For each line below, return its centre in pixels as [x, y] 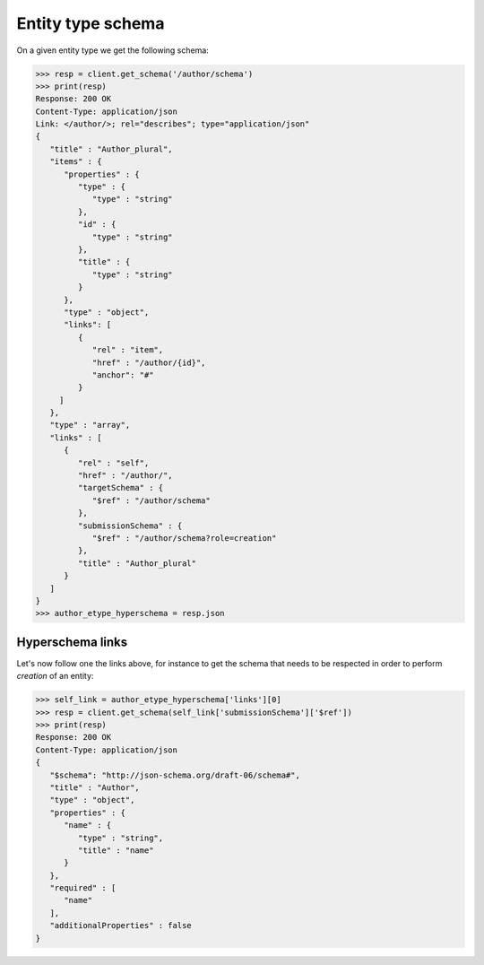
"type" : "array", [90, 425]
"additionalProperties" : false [121, 926]
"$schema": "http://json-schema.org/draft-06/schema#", [175, 775]
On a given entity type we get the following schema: [113, 50]
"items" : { [76, 162]
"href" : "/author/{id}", [149, 362]
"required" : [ [83, 888]
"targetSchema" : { [121, 488]
